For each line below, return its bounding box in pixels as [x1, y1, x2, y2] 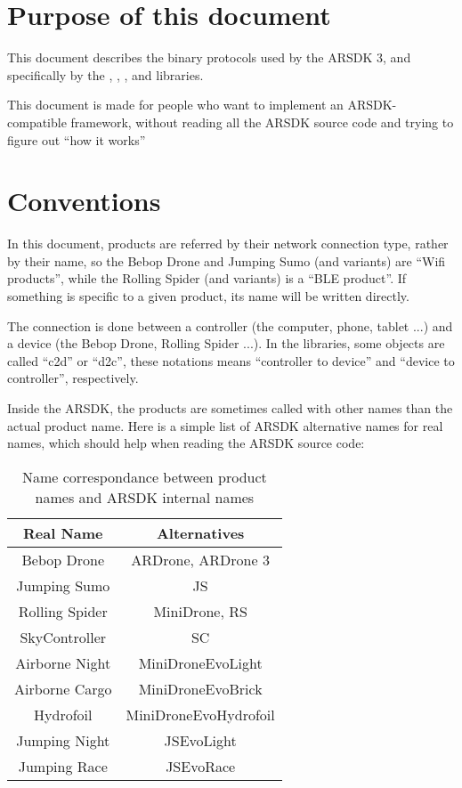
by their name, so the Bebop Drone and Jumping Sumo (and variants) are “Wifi [7, 251, 446, 270]
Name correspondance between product [21, 466, 267, 487]
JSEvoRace [166, 755, 236, 776]
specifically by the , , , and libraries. [7, 65, 204, 84]
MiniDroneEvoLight [138, 652, 263, 673]
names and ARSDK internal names [35, 486, 255, 508]
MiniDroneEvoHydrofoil [126, 703, 275, 725]
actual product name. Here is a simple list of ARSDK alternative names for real [7, 416, 443, 435]
